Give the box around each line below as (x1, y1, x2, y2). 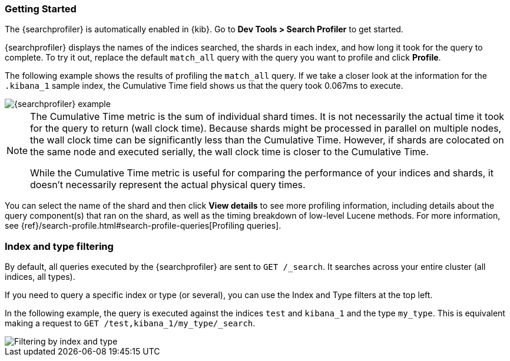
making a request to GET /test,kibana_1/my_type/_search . (5, 318, 256, 329)
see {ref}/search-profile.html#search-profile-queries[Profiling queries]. (5, 220, 282, 231)
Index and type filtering (5, 240, 114, 252)
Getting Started (5, 3, 77, 15)
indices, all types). (5, 272, 75, 282)
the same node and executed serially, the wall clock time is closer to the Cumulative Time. (30, 146, 429, 158)
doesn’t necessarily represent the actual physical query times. (30, 179, 306, 191)
